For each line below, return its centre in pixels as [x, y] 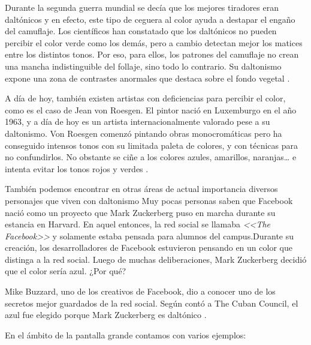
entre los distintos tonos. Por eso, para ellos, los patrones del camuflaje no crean [152, 54]
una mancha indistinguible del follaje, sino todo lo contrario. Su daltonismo [143, 66]
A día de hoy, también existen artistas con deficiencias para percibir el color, [145, 98]
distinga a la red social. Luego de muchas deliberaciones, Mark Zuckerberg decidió [156, 259]
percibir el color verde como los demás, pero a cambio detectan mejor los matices [154, 42]
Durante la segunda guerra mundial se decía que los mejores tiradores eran [142, 7]
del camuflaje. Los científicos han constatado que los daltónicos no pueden [141, 31]
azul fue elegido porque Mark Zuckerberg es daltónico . [106, 315]
